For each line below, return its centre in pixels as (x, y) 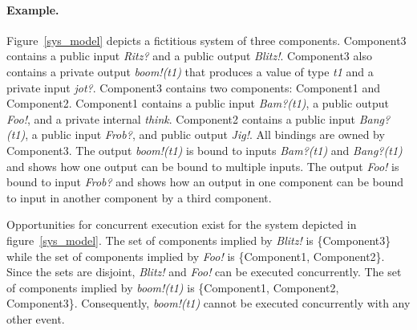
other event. (36, 318)
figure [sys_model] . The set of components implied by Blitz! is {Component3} (199, 240)
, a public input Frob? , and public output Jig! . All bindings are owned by (205, 134)
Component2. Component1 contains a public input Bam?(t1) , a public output (198, 103)
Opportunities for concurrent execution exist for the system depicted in (182, 224)
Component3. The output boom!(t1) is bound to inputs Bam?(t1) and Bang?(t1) (204, 150)
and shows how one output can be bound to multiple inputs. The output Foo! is (203, 166)
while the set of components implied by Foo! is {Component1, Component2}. (196, 256)
